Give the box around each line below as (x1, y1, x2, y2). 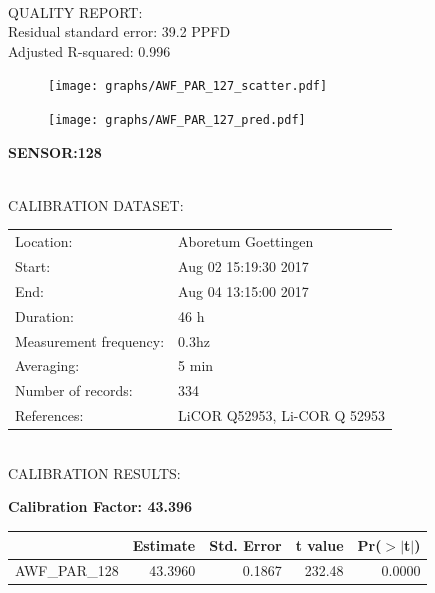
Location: (15, 231, 73, 252)
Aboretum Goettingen (178, 231, 314, 252)
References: (15, 405, 84, 426)
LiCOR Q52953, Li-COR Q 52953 (178, 405, 385, 426)
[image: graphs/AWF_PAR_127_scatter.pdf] (48, 79, 328, 94)
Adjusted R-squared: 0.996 (8, 40, 171, 61)
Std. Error (209, 534, 282, 555)
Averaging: (15, 355, 80, 376)
